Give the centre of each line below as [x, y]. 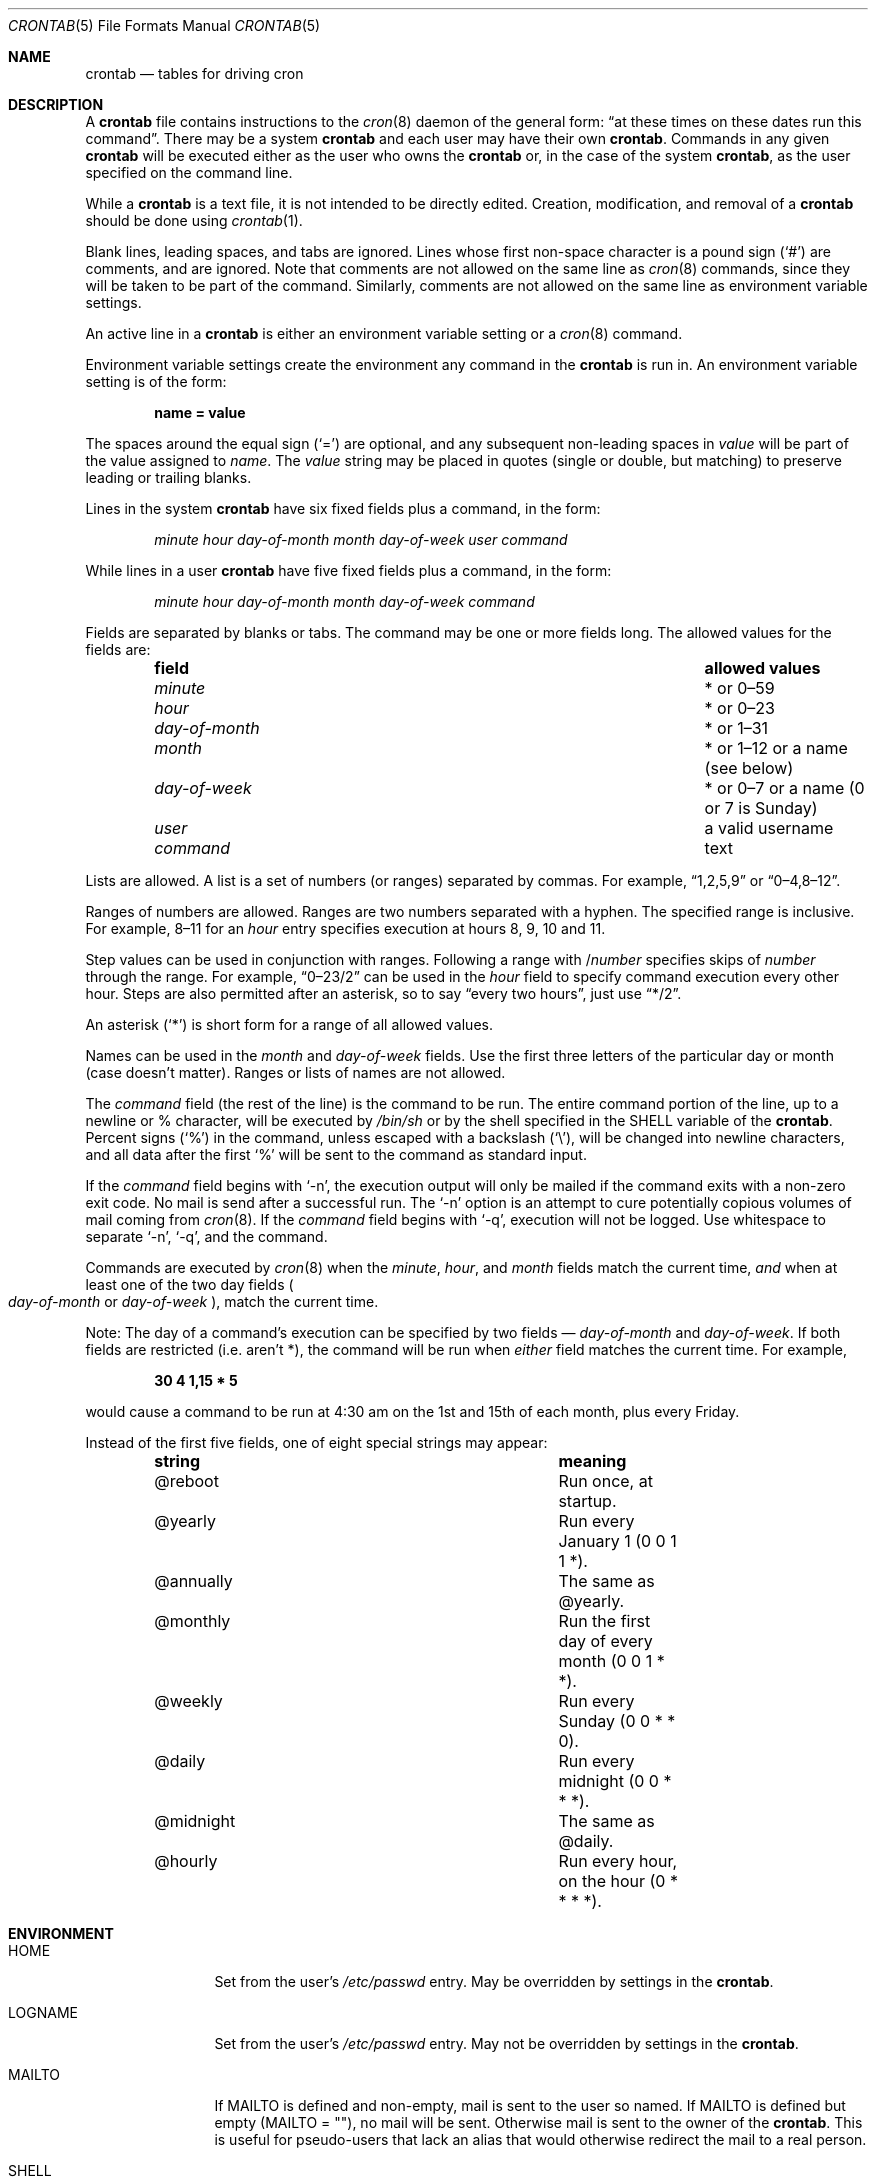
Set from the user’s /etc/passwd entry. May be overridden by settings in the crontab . [494, 1981]
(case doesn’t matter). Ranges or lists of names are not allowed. [295, 1072]
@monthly [192, 1621]
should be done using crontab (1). [194, 220]
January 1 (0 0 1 [617, 1541]
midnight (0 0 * [615, 1781]
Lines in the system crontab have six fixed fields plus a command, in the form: [343, 508]
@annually [193, 1581]
